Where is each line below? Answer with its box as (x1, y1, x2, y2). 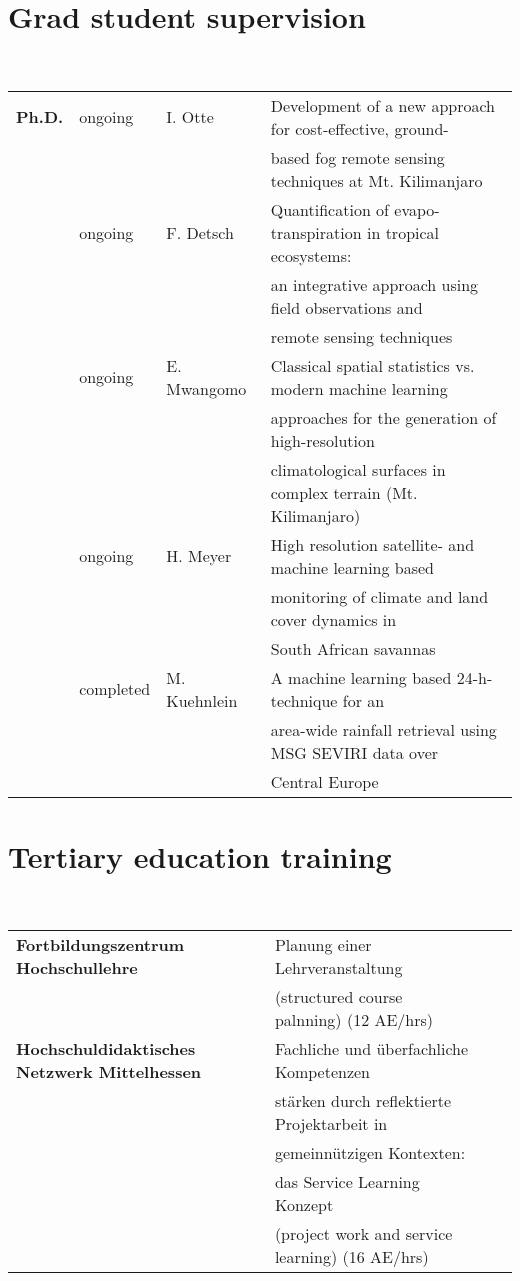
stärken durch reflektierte (274, 1089, 452, 1113)
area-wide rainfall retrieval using (270, 717, 497, 741)
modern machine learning (270, 376, 448, 400)
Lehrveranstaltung (274, 956, 403, 980)
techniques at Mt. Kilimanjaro (270, 168, 483, 192)
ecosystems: (270, 243, 352, 267)
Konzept (274, 1193, 334, 1217)
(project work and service (274, 1222, 453, 1246)
